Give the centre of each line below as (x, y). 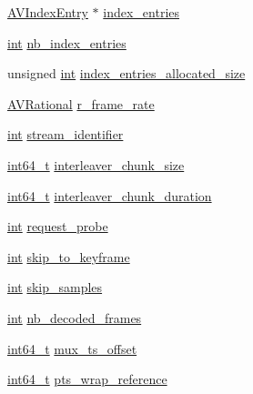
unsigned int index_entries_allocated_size (126, 73)
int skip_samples (55, 287)
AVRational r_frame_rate (81, 103)
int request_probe (58, 226)
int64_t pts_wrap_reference (87, 379)
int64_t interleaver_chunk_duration (110, 195)
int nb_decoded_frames (75, 317)
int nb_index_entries (67, 42)
